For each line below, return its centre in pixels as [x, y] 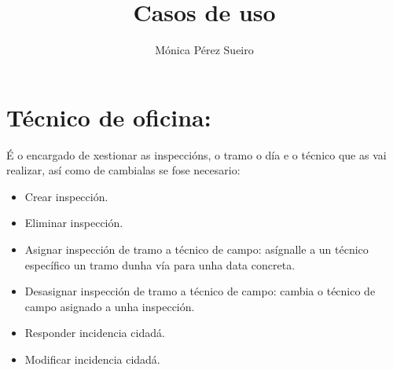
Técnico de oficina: [109, 117]
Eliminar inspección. [74, 223]
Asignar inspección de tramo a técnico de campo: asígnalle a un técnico [196, 249]
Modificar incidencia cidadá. [92, 359]
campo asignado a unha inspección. [110, 306]
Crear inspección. [66, 196]
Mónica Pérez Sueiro [204, 50]
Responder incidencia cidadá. [95, 333]
